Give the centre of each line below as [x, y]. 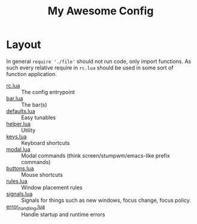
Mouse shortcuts [42, 174]
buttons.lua [20, 168]
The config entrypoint [48, 92]
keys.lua [16, 137]
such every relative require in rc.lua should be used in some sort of [90, 68]
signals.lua [19, 193]
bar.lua [15, 98]
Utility [28, 130]
